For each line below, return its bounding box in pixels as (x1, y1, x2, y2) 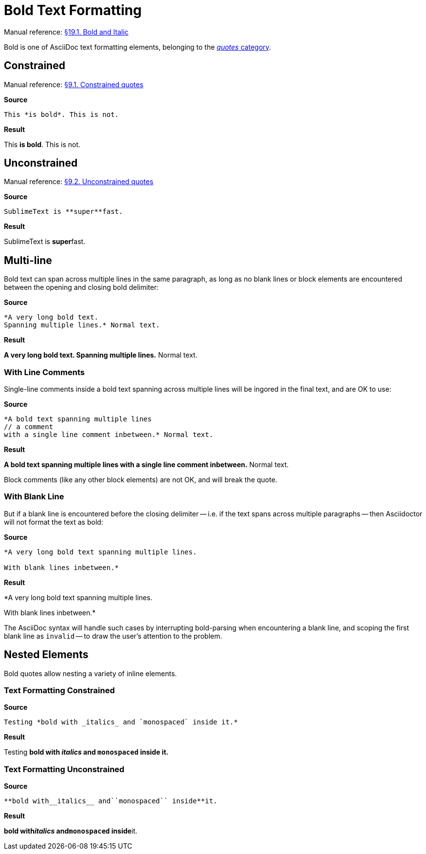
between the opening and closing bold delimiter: (4, 283, 159, 292)
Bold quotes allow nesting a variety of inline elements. (4, 669, 177, 678)
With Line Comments (4, 367, 85, 377)
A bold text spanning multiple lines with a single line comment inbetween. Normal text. (4, 460, 289, 469)
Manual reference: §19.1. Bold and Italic (4, 27, 129, 36)
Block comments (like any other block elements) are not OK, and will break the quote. (4, 475, 278, 484)
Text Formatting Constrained (4, 685, 115, 695)
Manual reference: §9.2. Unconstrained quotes (4, 177, 153, 186)
